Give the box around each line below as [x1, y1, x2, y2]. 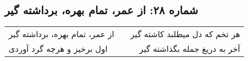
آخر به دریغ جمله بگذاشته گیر [139, 43, 240, 55]
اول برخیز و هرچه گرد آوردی [9, 43, 107, 55]
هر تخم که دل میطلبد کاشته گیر [130, 28, 240, 40]
